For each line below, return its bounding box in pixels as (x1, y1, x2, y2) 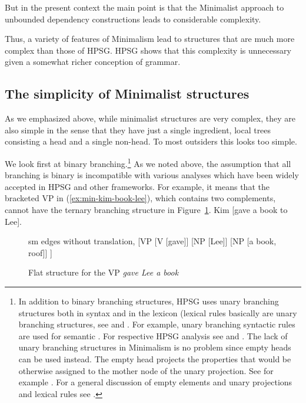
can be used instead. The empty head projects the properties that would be (18, 352, 291, 365)
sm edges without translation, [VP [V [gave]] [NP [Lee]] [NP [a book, (28, 235, 277, 247)
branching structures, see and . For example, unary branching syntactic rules (18, 318, 295, 330)
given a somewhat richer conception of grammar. (5, 55, 181, 68)
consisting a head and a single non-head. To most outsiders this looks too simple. (5, 135, 297, 148)
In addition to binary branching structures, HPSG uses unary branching (18, 294, 279, 307)
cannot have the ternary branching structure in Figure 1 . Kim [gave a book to (5, 203, 288, 215)
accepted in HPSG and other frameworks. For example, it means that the (5, 180, 270, 192)
